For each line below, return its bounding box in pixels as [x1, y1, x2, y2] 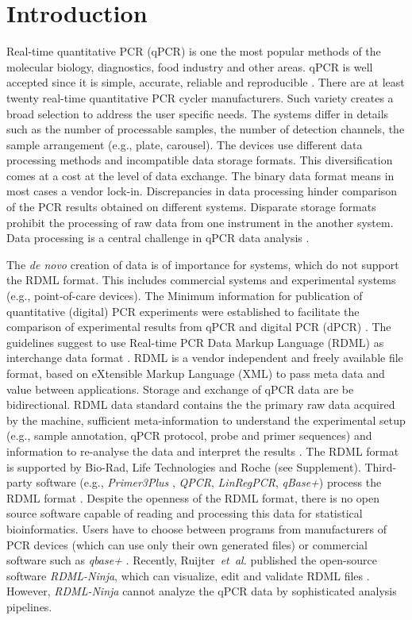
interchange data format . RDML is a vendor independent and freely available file [6, 349, 403, 366]
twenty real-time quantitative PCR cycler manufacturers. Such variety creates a [6, 89, 394, 106]
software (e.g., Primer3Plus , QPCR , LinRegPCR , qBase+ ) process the [36, 474, 382, 491]
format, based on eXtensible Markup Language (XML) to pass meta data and [6, 365, 385, 381]
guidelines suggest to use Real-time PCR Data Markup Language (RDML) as [6, 333, 384, 350]
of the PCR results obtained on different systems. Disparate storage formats [6, 198, 376, 215]
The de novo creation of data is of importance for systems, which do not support [6, 256, 399, 272]
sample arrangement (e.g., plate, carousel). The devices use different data [6, 136, 363, 152]
